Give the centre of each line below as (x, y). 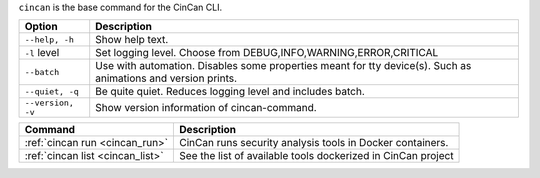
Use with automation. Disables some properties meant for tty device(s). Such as (283, 66)
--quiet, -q (51, 91)
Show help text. (132, 40)
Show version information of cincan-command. (206, 108)
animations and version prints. (166, 78)
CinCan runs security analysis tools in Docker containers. (314, 143)
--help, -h (49, 39)
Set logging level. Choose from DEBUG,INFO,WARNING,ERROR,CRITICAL (267, 53)
